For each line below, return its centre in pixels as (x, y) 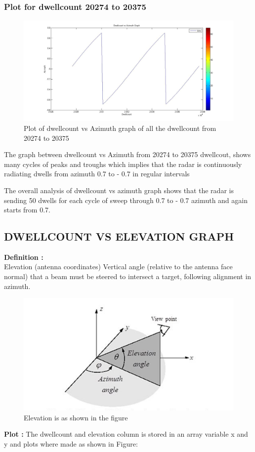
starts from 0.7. (27, 210)
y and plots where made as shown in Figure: (71, 444)
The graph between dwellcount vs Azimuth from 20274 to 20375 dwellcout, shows (127, 154)
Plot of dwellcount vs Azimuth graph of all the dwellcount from (120, 128)
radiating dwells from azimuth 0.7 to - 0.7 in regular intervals (97, 174)
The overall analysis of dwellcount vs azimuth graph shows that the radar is (119, 190)
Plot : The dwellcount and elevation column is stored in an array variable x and (126, 434)
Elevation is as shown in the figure (76, 417)
